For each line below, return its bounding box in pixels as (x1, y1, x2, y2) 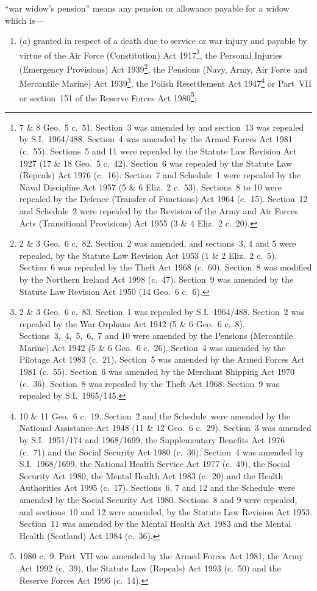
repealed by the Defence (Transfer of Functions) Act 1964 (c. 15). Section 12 (19, 192, 308, 205)
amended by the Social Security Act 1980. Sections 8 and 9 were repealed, (19, 493, 297, 506)
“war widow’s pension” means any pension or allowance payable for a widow (5, 2, 290, 14)
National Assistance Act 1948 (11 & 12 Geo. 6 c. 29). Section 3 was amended (19, 421, 312, 434)
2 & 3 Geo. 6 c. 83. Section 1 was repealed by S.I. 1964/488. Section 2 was (19, 305, 305, 318)
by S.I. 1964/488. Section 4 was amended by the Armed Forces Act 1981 (19, 132, 293, 145)
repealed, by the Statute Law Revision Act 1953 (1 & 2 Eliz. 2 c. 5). (19, 248, 277, 261)
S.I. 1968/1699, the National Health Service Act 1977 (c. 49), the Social (19, 457, 290, 470)
